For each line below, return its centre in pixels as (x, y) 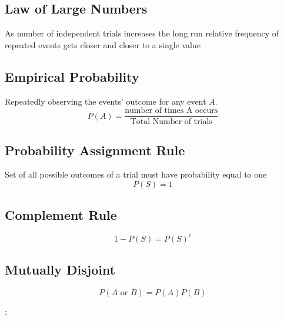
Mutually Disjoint (60, 270)
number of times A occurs (171, 111)
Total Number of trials (171, 122)
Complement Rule (61, 215)
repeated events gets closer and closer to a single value (103, 44)
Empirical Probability (72, 76)
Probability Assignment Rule (95, 150)
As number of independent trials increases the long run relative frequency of (142, 33)
